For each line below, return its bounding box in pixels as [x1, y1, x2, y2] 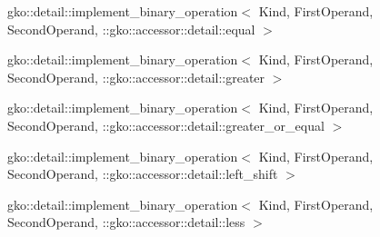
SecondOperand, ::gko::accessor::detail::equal [7, 19, 255, 38]
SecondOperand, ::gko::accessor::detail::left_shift [7, 164, 278, 183]
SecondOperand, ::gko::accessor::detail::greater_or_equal [7, 115, 325, 134]
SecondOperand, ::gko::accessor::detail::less [7, 212, 245, 232]
